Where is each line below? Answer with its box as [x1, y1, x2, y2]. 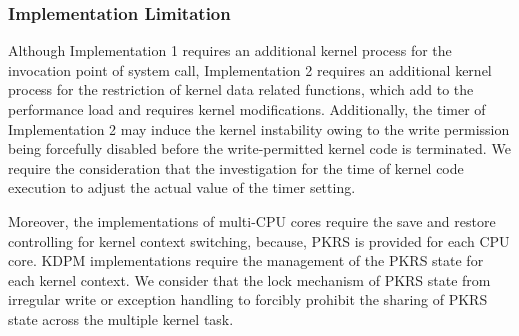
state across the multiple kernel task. [8, 308, 234, 329]
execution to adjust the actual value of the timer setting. [8, 177, 356, 198]
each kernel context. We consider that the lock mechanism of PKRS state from [8, 269, 491, 290]
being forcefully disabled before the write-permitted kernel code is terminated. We [8, 138, 511, 159]
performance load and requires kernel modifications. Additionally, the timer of [8, 99, 486, 119]
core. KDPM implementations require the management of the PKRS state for [8, 250, 484, 271]
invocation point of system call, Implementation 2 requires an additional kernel [8, 59, 492, 80]
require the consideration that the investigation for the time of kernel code [8, 157, 464, 178]
